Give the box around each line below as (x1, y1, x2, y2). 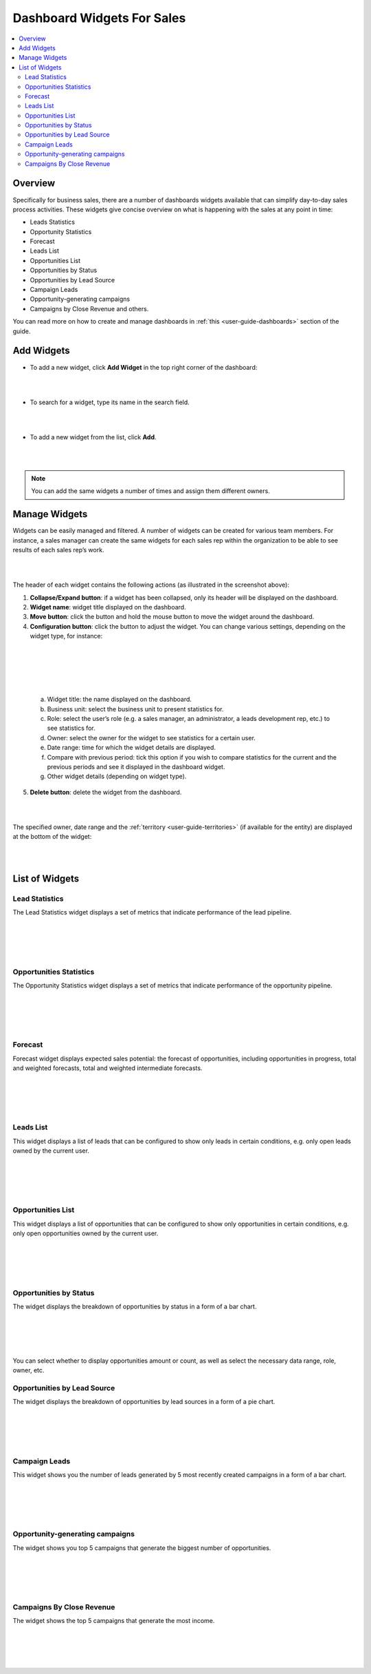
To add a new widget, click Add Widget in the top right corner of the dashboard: (30, 363, 258, 371)
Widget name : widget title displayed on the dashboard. (30, 603, 186, 611)
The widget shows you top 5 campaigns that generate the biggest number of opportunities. (12, 1543, 271, 1552)
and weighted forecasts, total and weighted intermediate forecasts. (12, 1064, 203, 1072)
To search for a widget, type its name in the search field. (30, 398, 190, 406)
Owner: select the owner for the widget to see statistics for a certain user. (47, 733, 256, 742)
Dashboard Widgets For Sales (12, 10, 186, 25)
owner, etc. (12, 1366, 45, 1374)
